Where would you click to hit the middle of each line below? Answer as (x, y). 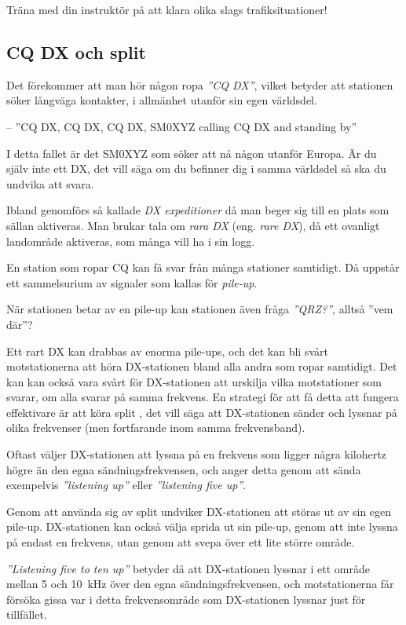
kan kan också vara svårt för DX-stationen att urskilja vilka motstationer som (194, 381)
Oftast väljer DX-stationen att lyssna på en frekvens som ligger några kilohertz (196, 454)
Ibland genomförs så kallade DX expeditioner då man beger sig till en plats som (198, 210)
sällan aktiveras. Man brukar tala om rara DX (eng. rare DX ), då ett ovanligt (193, 225)
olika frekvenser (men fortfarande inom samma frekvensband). (156, 428)
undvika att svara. (50, 183)
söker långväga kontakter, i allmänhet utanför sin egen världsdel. (162, 100)
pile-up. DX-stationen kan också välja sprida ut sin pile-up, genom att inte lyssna (202, 526)
